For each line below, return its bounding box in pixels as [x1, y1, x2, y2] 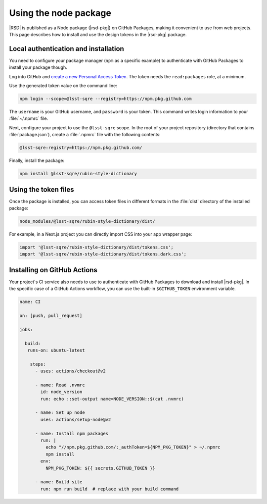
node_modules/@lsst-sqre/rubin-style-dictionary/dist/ [19, 218, 155, 224]
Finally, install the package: [9, 157, 64, 163]
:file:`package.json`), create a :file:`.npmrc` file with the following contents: [9, 132, 161, 138]
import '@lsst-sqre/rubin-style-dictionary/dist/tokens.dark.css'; [19, 252, 187, 257]
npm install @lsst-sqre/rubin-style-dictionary [19, 171, 137, 177]
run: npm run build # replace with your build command [40, 486, 179, 492]
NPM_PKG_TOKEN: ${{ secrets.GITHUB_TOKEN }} [45, 465, 155, 471]
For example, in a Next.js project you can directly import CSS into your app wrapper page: [9, 231, 192, 237]
